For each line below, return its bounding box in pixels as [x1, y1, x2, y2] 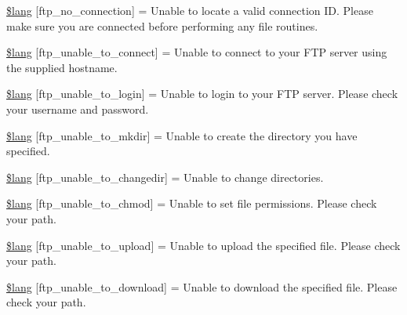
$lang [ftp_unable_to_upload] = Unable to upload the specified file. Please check [6, 237, 401, 253]
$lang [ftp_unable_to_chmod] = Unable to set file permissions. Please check [6, 195, 377, 212]
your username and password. [6, 100, 149, 117]
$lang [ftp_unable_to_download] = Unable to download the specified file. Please [6, 278, 398, 295]
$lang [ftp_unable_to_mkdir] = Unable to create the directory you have [6, 127, 358, 143]
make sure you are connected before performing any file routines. [6, 17, 318, 34]
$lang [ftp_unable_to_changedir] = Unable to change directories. [6, 168, 324, 185]
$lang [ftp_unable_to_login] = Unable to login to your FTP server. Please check [6, 85, 398, 102]
